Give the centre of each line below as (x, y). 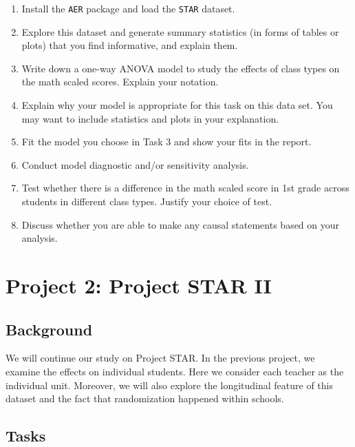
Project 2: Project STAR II (139, 285)
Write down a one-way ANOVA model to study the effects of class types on (181, 68)
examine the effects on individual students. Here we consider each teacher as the (175, 371)
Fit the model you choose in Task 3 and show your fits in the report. (166, 142)
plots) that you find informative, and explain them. (130, 45)
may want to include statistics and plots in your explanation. (150, 118)
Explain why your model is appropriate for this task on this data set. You (177, 105)
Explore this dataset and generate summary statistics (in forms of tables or (180, 31)
